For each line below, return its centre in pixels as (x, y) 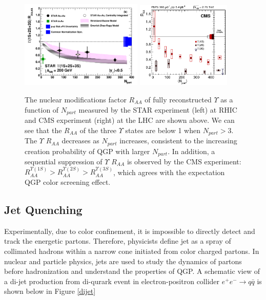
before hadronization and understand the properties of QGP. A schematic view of (132, 271)
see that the (43, 130)
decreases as (80, 141)
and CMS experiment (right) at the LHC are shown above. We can (130, 120)
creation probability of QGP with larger (87, 151)
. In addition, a (191, 151)
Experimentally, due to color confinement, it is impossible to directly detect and (130, 231)
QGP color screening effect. (68, 181)
